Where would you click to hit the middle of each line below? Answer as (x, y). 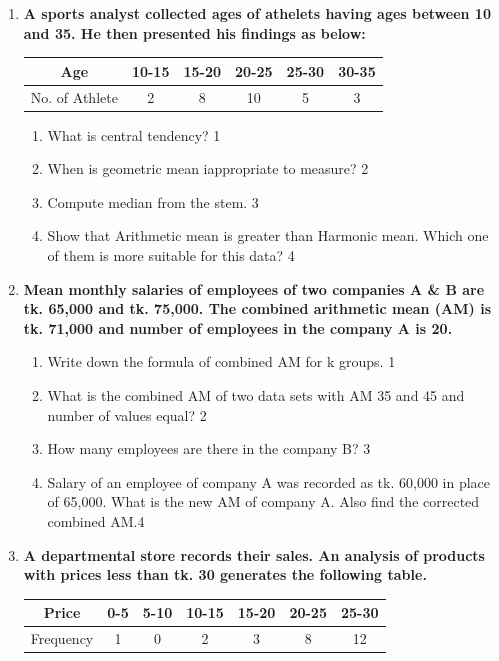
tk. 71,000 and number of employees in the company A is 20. (238, 327)
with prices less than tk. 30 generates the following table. (225, 574)
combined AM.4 (96, 520)
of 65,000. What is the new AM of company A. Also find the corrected (263, 501)
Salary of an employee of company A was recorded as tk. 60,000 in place (268, 481)
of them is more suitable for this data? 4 (171, 255)
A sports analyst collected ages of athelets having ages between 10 (257, 13)
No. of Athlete (74, 96)
